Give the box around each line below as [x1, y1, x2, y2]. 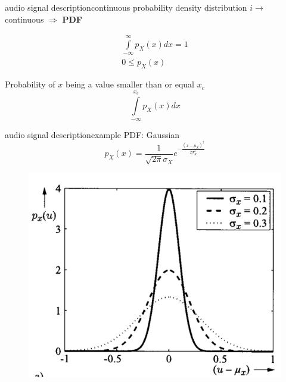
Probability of [5, 78, 55, 90]
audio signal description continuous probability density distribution [5, 1, 247, 13]
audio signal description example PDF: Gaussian [5, 129, 180, 141]
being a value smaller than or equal [66, 78, 194, 90]
